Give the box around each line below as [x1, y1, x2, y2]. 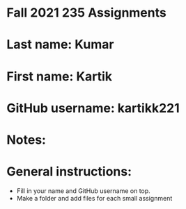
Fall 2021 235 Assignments [6, 5, 166, 21]
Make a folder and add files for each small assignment [16, 194, 173, 202]
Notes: [6, 132, 47, 147]
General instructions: [6, 164, 132, 180]
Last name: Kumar [6, 37, 114, 53]
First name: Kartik [6, 68, 113, 84]
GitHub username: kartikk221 [6, 100, 180, 116]
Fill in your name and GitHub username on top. [16, 186, 150, 195]
